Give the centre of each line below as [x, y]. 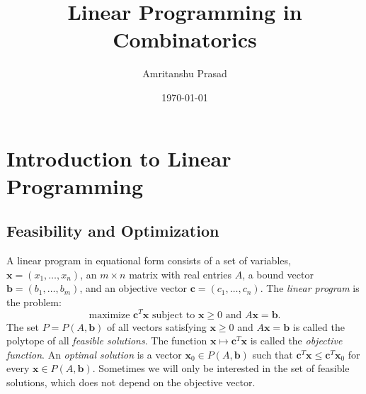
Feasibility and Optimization [113, 231]
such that [273, 354]
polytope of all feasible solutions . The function [107, 340]
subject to [173, 315]
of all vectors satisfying [157, 326]
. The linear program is [310, 288]
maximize [109, 315]
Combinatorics [185, 39]
